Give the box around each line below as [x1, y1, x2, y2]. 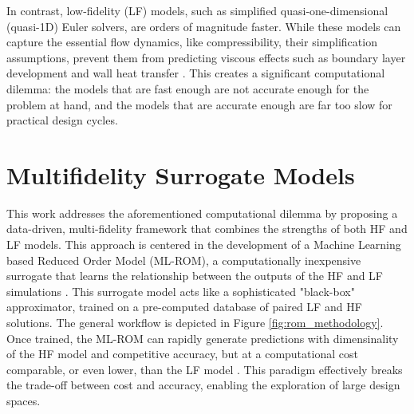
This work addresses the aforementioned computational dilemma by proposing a [6, 204, 398, 221]
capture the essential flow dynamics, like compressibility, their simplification [6, 34, 377, 50]
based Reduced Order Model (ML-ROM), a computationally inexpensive [6, 251, 361, 268]
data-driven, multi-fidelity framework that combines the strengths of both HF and [6, 220, 408, 237]
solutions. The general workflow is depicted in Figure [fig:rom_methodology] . [6, 314, 384, 331]
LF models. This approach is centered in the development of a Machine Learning [6, 236, 401, 253]
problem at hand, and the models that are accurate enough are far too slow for [6, 96, 392, 112]
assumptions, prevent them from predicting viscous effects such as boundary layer [6, 49, 406, 65]
